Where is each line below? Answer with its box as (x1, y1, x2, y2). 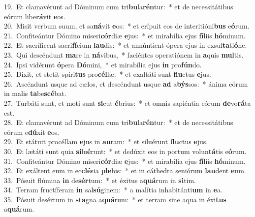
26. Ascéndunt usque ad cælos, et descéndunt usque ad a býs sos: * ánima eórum (4, 78, 248, 89)
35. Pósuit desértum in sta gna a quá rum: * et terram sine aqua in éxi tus (4, 194, 226, 204)
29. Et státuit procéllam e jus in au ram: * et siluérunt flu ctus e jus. (4, 136, 208, 147)
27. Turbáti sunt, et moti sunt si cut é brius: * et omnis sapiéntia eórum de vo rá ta (4, 97, 251, 108)
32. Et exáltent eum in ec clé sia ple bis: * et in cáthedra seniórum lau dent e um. (4, 165, 246, 176)
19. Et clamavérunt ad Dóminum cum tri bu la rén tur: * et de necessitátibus (4, 1, 233, 11)
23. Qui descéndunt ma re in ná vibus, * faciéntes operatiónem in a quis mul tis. (4, 49, 244, 60)
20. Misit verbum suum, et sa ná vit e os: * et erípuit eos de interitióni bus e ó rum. (4, 21, 250, 31)
